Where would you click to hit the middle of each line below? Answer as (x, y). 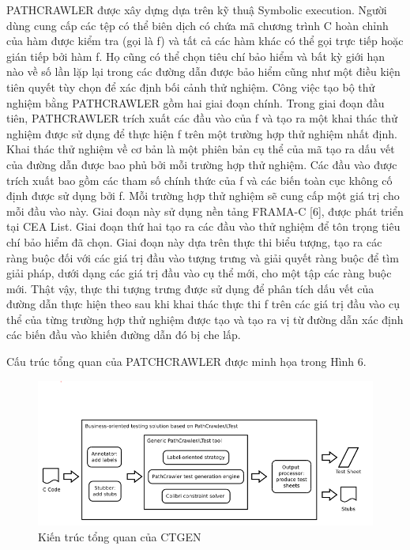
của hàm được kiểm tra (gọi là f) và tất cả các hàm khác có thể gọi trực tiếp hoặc (205, 41)
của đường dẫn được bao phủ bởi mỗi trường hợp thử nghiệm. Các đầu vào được (202, 164)
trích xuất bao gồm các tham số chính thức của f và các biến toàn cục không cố (199, 180)
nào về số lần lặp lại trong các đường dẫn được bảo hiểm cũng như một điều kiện (203, 72)
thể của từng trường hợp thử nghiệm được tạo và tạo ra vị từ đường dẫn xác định (205, 319)
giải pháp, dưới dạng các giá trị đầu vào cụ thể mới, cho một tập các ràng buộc (199, 273)
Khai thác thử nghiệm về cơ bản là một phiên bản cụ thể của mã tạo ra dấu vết (201, 149)
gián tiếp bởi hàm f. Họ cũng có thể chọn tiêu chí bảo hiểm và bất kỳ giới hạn (196, 56)
